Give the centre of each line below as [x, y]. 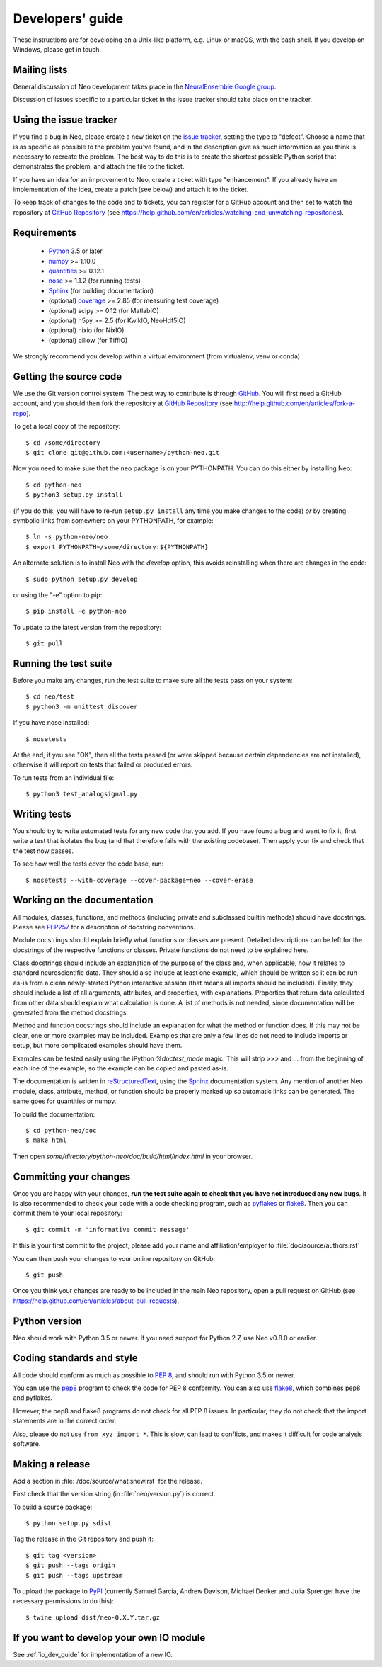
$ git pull [45, 644]
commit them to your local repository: [68, 1213]
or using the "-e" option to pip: [58, 594]
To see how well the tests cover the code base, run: [88, 864]
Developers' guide [68, 18]
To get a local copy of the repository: [67, 426]
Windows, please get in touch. [57, 49]
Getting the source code [68, 377]
